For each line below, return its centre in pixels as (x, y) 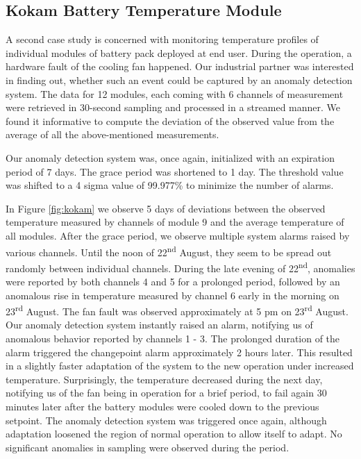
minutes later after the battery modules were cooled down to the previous (162, 407)
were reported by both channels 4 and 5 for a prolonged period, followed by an (173, 282)
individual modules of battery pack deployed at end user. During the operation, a (179, 52)
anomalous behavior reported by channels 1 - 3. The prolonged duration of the (173, 339)
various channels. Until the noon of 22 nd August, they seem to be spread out (169, 251)
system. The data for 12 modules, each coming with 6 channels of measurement (175, 93)
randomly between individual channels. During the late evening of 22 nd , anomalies (180, 267)
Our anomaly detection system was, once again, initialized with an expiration (170, 157)
